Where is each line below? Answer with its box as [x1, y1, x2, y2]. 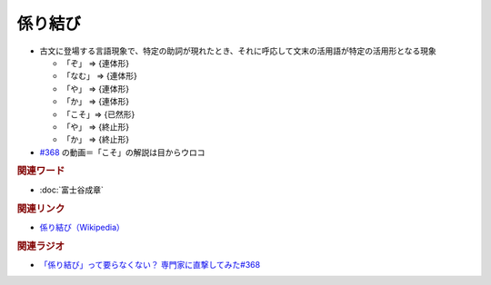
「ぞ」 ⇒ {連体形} [62, 57, 130, 68]
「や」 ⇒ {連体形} [62, 83, 130, 94]
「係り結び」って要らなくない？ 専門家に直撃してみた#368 [39, 259, 261, 270]
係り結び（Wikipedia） [39, 221, 125, 232]
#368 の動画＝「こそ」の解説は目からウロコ [39, 146, 205, 158]
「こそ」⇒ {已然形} [62, 109, 135, 120]
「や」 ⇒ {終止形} [62, 121, 130, 132]
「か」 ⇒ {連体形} [62, 96, 130, 107]
